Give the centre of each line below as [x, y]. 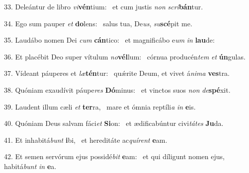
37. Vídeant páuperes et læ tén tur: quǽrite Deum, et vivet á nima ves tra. [117, 73]
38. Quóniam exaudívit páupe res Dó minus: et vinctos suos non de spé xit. [117, 89]
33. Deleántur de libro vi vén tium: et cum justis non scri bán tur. [104, 6]
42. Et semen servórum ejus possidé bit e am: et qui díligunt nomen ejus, [114, 156]
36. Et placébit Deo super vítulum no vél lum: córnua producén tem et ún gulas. [125, 56]
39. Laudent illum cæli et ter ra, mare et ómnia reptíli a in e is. [100, 106]
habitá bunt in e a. [30, 166]
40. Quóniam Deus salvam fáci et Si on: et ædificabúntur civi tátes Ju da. [114, 123]
